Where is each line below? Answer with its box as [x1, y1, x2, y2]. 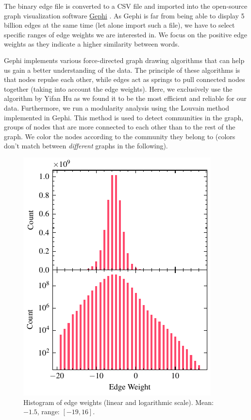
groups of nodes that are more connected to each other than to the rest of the [4, 122, 235, 132]
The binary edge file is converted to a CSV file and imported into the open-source [4, 1, 248, 11]
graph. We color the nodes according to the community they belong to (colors [4, 131, 235, 141]
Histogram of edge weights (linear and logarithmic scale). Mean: [23, 397, 214, 407]
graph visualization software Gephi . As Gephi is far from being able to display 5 [4, 10, 245, 20]
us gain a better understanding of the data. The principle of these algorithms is [4, 65, 240, 75]
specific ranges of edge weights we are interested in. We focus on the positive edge [4, 29, 248, 39]
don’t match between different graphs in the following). [4, 141, 168, 151]
